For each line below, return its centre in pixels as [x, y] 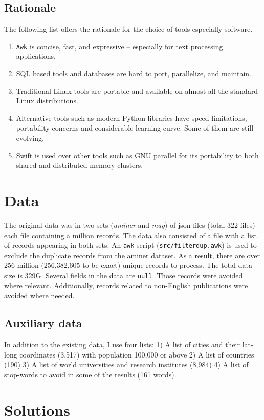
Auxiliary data [43, 323]
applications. [36, 56]
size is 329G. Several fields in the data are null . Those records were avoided [124, 275]
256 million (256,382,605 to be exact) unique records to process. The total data [128, 265]
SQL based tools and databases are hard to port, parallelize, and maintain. [134, 73]
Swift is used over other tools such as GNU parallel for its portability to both [137, 155]
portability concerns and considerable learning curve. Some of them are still [135, 128]
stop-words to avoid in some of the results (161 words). [90, 374]
